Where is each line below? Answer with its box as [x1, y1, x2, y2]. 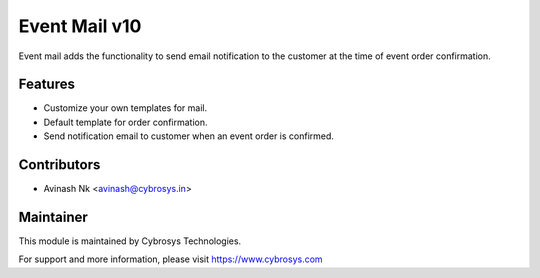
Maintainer [18, 208, 89, 225]
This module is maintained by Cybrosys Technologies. [18, 235, 242, 247]
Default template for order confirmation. [43, 116, 208, 128]
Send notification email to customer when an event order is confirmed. [43, 130, 335, 142]
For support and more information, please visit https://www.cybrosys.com [18, 253, 324, 265]
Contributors [18, 156, 101, 174]
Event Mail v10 [18, 15, 142, 37]
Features [18, 76, 75, 93]
